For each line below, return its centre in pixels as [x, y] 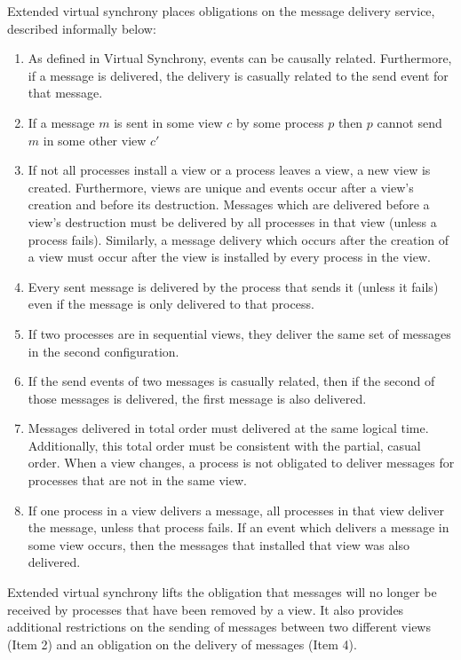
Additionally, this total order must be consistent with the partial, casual [224, 445]
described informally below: [82, 28]
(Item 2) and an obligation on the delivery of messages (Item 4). [182, 644]
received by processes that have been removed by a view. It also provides [206, 609]
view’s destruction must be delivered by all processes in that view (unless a [232, 221]
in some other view [95, 140]
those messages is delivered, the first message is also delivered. [197, 398]
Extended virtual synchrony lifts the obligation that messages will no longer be [222, 592]
